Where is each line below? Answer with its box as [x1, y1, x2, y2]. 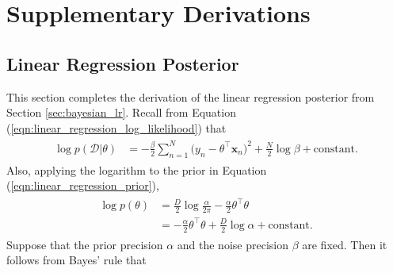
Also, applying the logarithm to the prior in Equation [6, 161, 267, 178]
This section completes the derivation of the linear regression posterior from [6, 88, 375, 105]
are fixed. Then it [302, 236, 387, 252]
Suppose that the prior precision [6, 236, 163, 252]
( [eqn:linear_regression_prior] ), [6, 177, 159, 194]
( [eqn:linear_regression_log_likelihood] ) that [6, 119, 227, 136]
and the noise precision [177, 236, 288, 252]
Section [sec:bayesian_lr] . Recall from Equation [6, 104, 236, 121]
